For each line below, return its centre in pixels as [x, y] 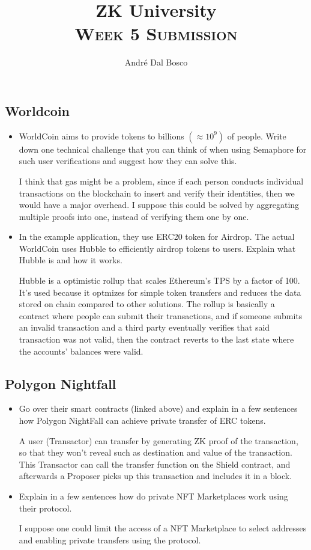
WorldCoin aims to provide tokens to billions [101, 136]
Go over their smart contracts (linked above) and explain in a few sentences [158, 408]
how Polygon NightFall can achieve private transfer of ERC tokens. [142, 420]
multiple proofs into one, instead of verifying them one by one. [134, 216]
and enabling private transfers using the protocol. [110, 539]
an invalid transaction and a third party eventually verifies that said [144, 327]
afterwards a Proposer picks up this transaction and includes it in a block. [155, 476]
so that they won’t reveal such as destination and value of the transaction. [155, 452]
